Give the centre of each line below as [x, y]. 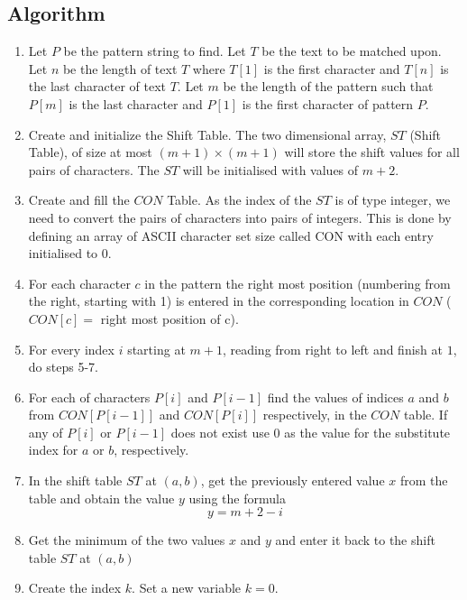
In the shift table [75, 480]
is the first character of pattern [328, 103]
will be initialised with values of [270, 169]
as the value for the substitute [367, 432]
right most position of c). [169, 318]
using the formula [237, 498]
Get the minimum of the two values [127, 540]
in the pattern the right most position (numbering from [298, 283]
